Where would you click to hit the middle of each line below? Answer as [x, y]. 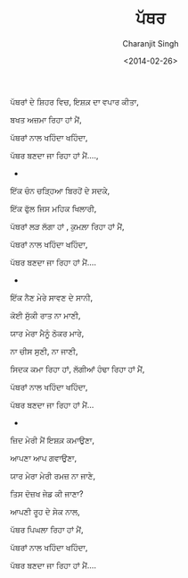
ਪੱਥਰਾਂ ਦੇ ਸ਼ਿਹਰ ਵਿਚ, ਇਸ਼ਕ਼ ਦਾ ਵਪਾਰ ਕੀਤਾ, [74, 101]
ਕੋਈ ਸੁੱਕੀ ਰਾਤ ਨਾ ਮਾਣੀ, [45, 315]
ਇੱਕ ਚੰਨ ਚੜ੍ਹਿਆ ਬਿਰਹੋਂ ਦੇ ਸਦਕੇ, [60, 191]
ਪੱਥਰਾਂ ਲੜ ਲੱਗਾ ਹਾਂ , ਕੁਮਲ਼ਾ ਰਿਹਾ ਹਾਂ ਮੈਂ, [67, 226]
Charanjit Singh [151, 43]
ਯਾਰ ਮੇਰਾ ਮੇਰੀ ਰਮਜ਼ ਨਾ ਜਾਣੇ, [53, 476]
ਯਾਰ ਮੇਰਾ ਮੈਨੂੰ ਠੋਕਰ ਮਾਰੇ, [47, 333]
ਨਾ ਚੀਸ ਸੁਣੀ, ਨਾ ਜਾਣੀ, [44, 351]
